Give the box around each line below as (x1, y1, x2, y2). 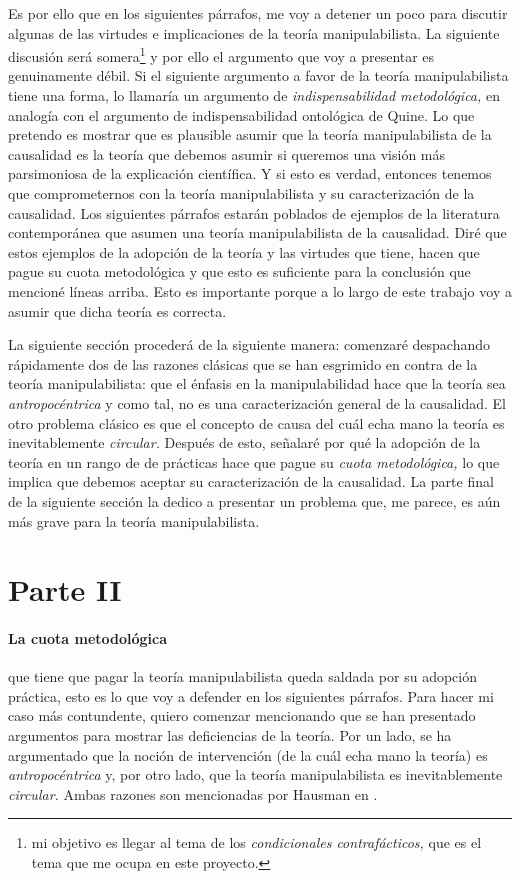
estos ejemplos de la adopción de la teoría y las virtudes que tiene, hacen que (8, 241, 480, 262)
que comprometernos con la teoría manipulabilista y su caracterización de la (8, 183, 475, 203)
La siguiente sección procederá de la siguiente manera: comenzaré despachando (8, 334, 491, 355)
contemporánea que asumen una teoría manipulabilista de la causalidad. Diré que (8, 222, 507, 243)
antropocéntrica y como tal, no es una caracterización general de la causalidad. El (8, 392, 506, 413)
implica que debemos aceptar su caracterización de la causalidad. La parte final (8, 471, 494, 492)
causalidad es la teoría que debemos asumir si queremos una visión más (8, 143, 446, 164)
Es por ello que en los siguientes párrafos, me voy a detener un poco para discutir (8, 3, 508, 23)
